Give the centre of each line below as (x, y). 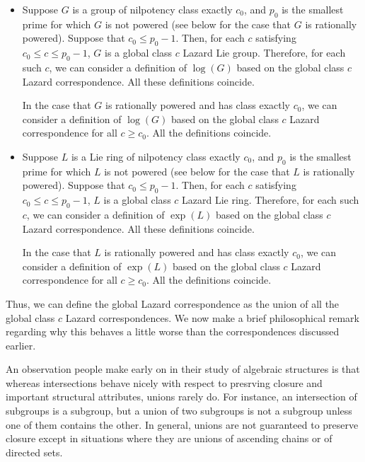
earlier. (21, 345)
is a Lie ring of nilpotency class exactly (156, 156)
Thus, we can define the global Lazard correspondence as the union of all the (173, 303)
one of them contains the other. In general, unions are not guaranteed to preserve (182, 424)
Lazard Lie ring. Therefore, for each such (271, 200)
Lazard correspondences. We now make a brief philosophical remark (212, 317)
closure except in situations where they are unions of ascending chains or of (169, 438)
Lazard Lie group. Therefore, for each (264, 53)
